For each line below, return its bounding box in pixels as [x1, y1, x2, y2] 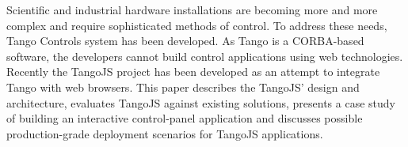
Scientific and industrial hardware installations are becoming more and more [6, 2, 378, 17]
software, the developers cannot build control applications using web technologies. [6, 47, 403, 64]
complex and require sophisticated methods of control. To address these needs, [6, 17, 387, 33]
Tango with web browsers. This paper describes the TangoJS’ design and [6, 78, 360, 95]
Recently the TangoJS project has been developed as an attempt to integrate [6, 63, 380, 80]
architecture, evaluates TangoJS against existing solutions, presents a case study [6, 94, 395, 111]
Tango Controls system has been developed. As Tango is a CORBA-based [6, 32, 364, 49]
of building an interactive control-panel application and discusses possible [6, 110, 363, 126]
